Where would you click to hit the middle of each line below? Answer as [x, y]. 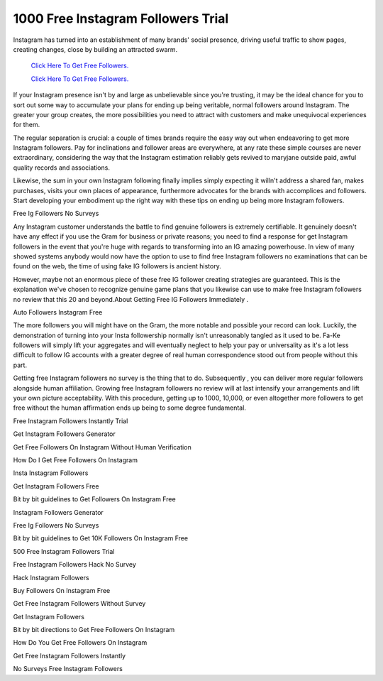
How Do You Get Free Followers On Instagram [80, 643]
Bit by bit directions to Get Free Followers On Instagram [94, 630]
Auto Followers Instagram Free [58, 312]
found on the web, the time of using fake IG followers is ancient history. [117, 266]
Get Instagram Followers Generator [65, 434]
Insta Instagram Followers [51, 473]
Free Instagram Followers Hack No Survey [74, 565]
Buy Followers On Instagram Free [62, 590]
